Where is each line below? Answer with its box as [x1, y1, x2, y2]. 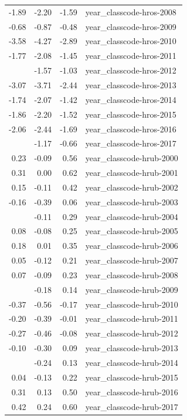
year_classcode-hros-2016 [85, 122, 176, 135]
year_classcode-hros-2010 [85, 35, 176, 47]
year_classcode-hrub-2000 [85, 152, 178, 164]
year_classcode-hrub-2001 [85, 166, 178, 179]
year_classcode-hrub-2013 [85, 342, 178, 354]
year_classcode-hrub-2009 [85, 283, 178, 295]
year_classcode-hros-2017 [85, 137, 176, 149]
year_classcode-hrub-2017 [85, 400, 178, 412]
